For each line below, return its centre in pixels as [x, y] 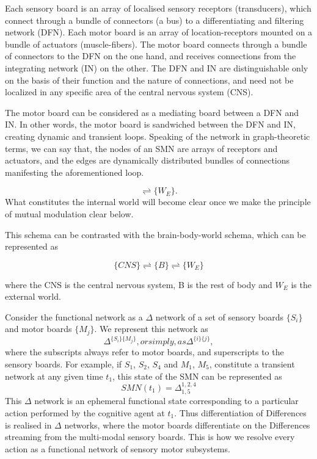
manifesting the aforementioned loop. [75, 172]
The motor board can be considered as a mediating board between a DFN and [152, 112]
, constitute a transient [252, 364]
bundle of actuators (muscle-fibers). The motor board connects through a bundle [156, 44]
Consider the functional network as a [74, 316]
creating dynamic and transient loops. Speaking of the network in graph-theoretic [158, 136]
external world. [33, 296]
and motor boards [38, 329]
